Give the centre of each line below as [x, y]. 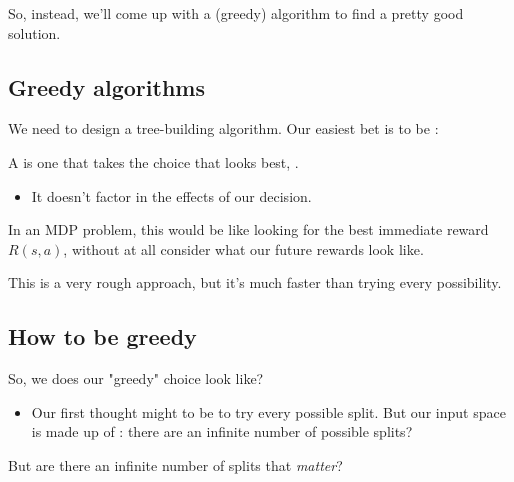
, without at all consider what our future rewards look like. [243, 248]
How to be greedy [102, 336]
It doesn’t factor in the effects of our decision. [171, 195]
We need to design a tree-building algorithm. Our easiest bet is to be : [223, 128]
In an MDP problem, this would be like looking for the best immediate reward [248, 229]
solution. [34, 32]
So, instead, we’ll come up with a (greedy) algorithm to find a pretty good [236, 13]
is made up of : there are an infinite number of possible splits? [222, 431]
